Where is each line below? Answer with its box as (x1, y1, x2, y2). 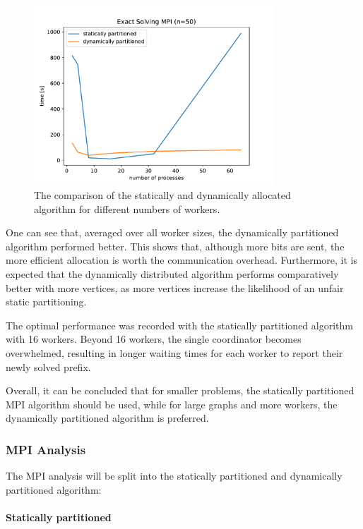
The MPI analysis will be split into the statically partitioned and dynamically (6, 468, 343, 483)
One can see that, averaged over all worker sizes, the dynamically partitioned (6, 225, 339, 240)
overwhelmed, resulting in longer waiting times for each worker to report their (6, 345, 343, 360)
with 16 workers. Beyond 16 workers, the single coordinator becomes (6, 332, 302, 346)
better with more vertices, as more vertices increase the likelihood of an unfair (6, 280, 344, 295)
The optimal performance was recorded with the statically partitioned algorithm (6, 317, 353, 332)
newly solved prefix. (6, 359, 91, 374)
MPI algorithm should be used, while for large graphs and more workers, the (6, 396, 338, 411)
